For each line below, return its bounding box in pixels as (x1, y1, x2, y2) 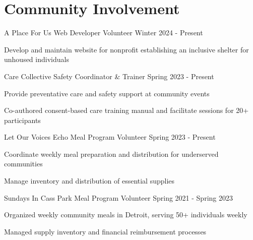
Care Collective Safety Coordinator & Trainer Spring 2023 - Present (4, 71, 214, 81)
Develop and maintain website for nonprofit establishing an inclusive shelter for (4, 44, 249, 54)
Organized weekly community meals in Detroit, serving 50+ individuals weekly (4, 209, 247, 220)
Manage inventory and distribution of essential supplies (4, 175, 175, 186)
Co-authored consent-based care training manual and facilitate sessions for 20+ (4, 105, 249, 115)
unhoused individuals (4, 54, 69, 65)
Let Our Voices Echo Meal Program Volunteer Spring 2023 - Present (4, 132, 216, 142)
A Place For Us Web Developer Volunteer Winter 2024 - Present (4, 27, 203, 38)
